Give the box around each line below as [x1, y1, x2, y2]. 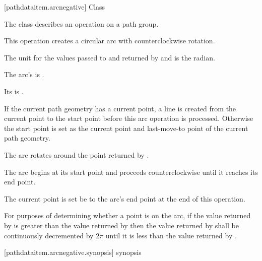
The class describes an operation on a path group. [4, 18, 159, 29]
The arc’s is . [4, 69, 44, 80]
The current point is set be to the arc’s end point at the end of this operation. [4, 193, 245, 204]
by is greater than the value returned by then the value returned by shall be [4, 220, 239, 230]
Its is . [4, 86, 24, 96]
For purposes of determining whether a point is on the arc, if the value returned [4, 210, 251, 221]
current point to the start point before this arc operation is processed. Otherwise [4, 113, 253, 123]
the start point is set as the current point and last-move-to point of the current [4, 122, 248, 133]
